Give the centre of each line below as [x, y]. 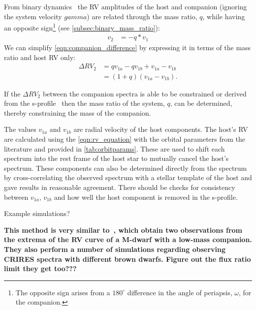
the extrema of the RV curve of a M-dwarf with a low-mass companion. [128, 239]
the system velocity [33, 16]
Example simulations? [37, 213]
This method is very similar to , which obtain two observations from [123, 230]
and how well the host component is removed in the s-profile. [146, 197]
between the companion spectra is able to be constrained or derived [144, 93]
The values [20, 129]
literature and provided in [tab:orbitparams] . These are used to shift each [114, 148]
